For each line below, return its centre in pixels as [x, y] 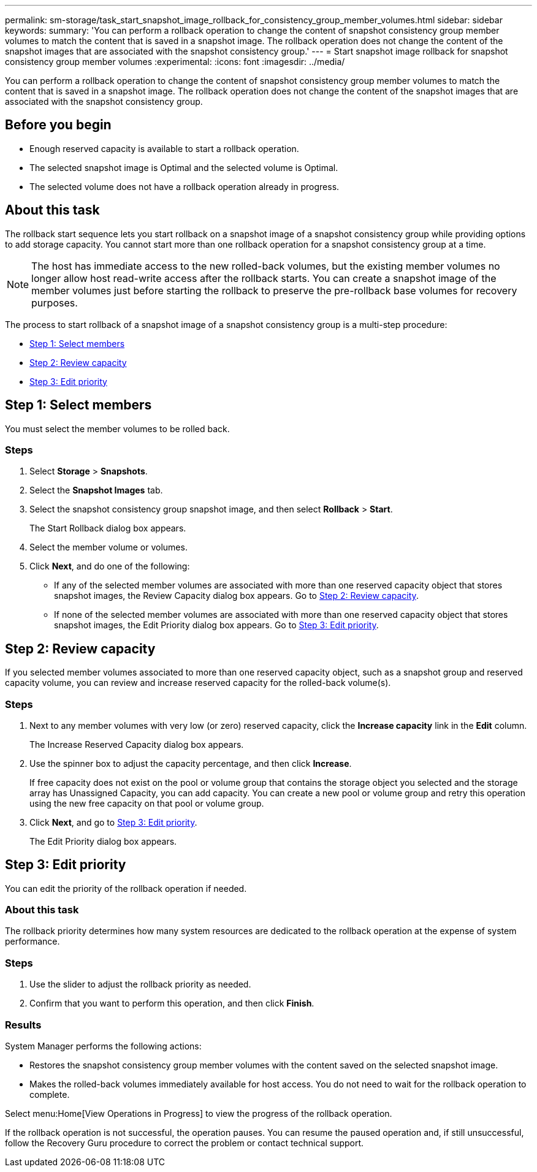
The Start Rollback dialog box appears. [108, 528]
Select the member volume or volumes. [109, 547]
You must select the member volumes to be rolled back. [117, 428]
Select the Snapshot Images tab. [96, 490]
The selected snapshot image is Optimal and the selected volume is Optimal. [184, 167]
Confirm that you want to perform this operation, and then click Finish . [172, 1003]
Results [23, 1025]
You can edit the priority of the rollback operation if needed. [126, 888]
